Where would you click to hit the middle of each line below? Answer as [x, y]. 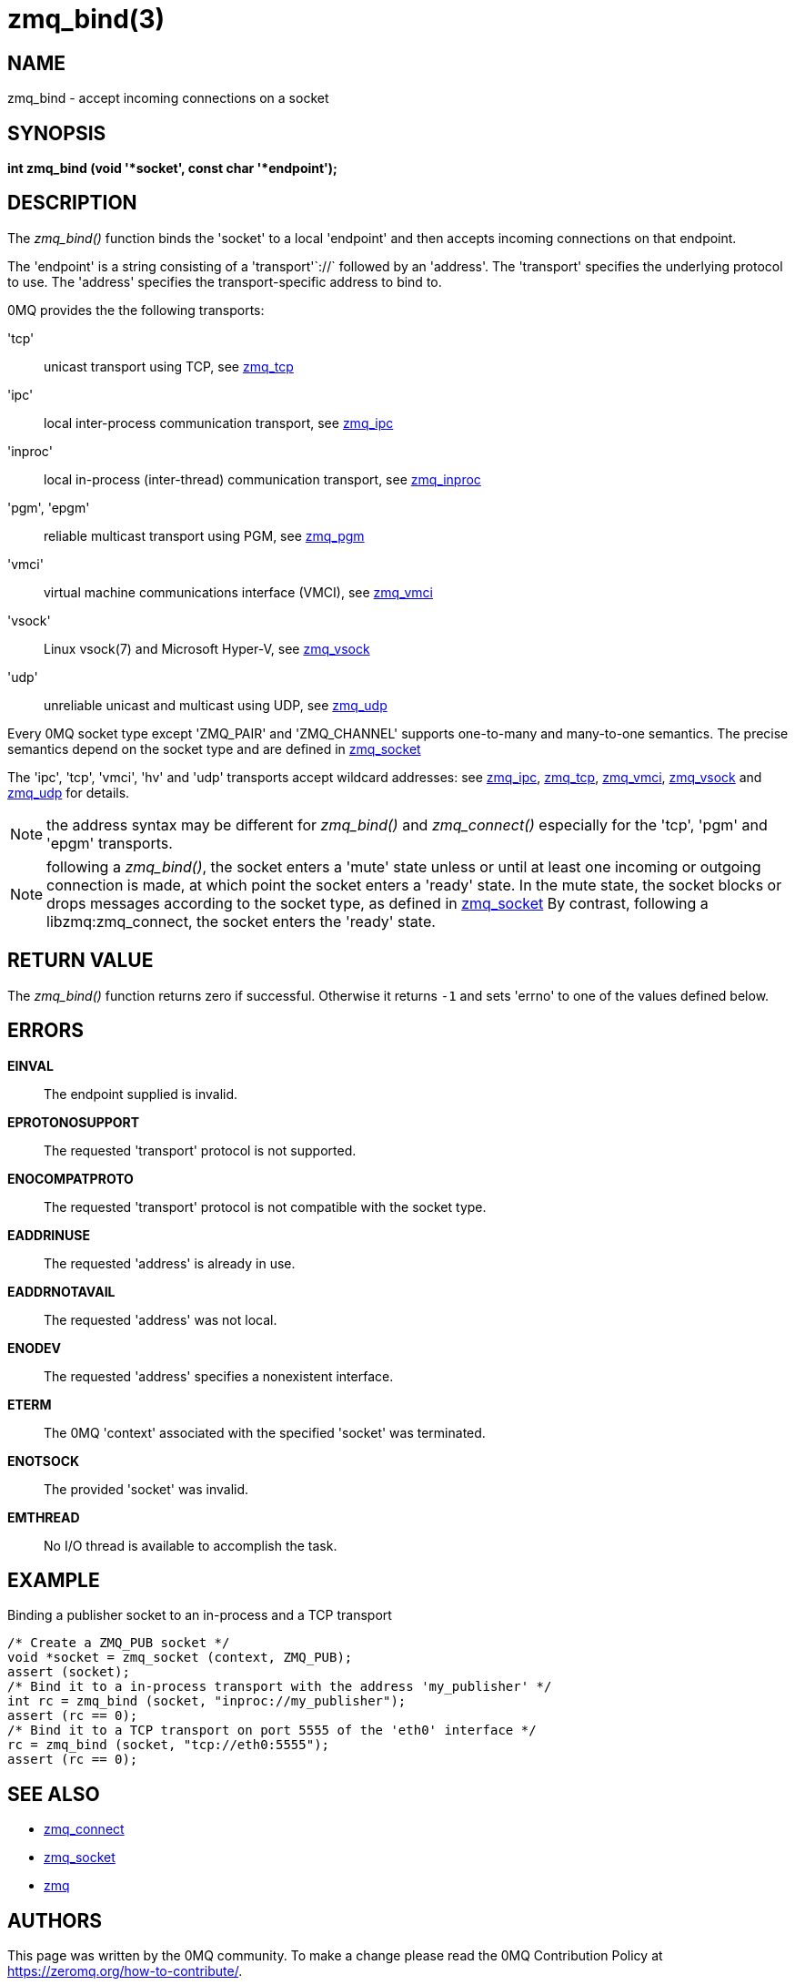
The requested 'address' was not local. [161, 1319]
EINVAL [30, 1065]
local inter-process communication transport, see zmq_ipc [219, 422]
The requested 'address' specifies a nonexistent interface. [219, 1376]
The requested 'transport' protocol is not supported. [200, 1150]
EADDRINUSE [49, 1235]
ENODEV [35, 1348]
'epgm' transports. [110, 843]
